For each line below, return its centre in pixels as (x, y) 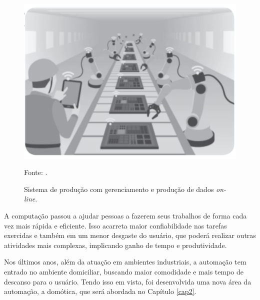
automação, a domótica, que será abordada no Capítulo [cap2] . (100, 291)
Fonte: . (36, 172)
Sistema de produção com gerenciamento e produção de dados (119, 189)
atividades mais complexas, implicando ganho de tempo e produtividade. (115, 245)
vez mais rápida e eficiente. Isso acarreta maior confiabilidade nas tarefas (115, 225)
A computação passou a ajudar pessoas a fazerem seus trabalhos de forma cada (125, 216)
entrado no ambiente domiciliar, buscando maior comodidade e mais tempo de (124, 271)
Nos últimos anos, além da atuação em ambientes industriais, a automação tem (125, 262)
